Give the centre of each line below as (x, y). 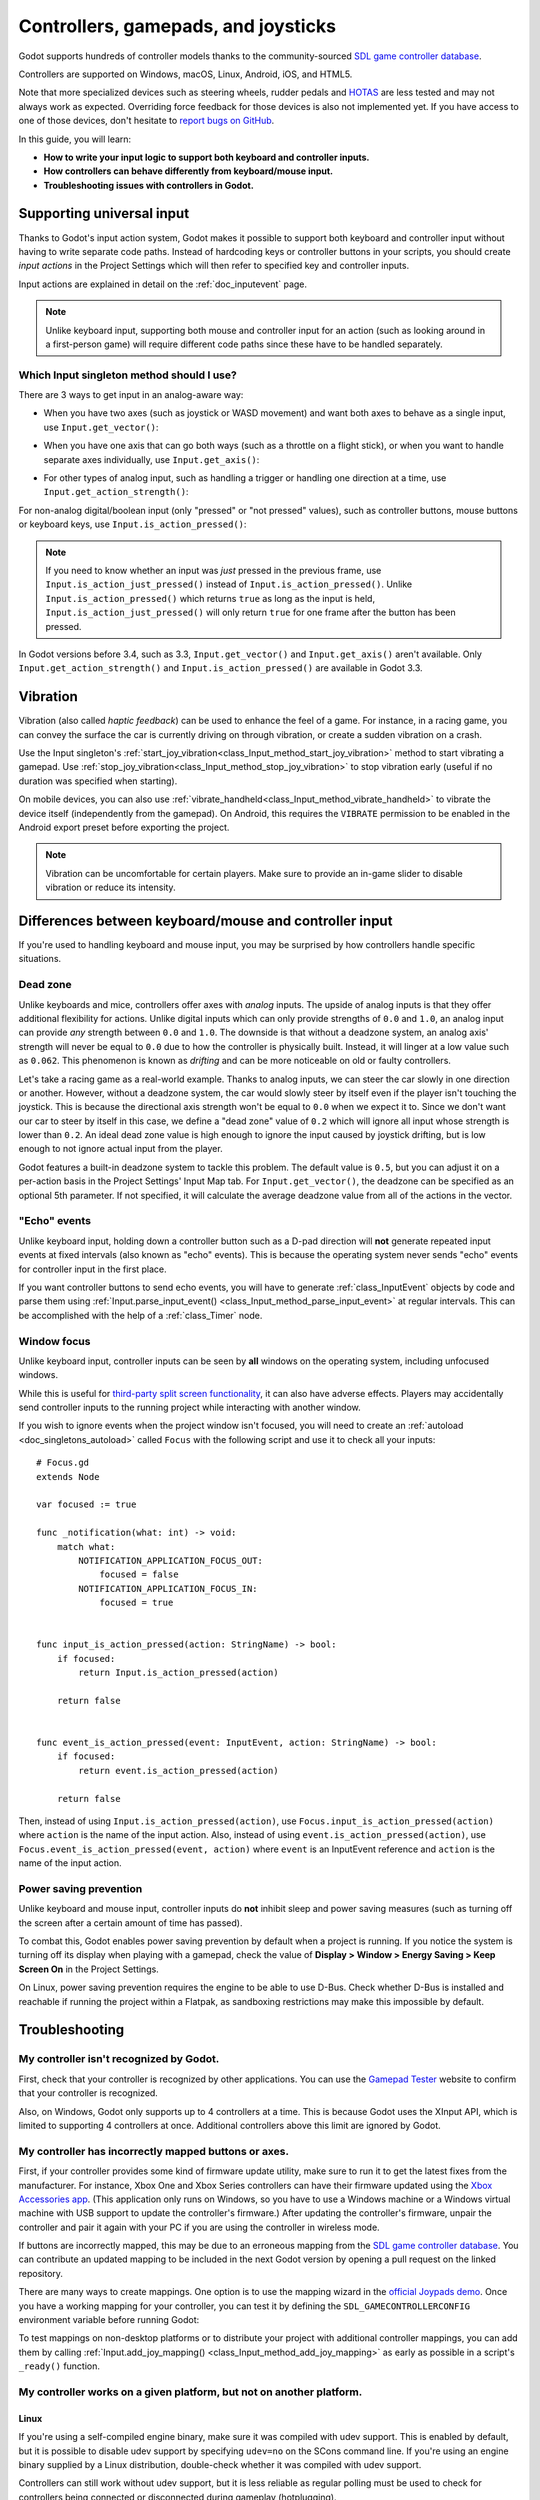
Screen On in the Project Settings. (88, 1969)
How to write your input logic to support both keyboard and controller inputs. (206, 157)
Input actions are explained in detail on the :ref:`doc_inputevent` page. (163, 284)
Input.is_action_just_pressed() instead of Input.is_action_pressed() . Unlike (229, 584)
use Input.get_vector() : (101, 427)
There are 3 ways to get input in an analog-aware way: (131, 395)
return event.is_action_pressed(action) (178, 1770)
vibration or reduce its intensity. (110, 887)
